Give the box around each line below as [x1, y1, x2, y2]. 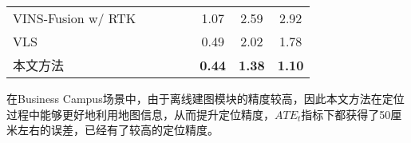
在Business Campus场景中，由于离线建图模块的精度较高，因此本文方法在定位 [6, 90, 405, 106]
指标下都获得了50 [301, 105, 391, 122]
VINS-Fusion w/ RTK [13, 9, 136, 27]
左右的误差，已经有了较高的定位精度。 [17, 121, 219, 138]
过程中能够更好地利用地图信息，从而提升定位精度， [6, 105, 275, 122]
